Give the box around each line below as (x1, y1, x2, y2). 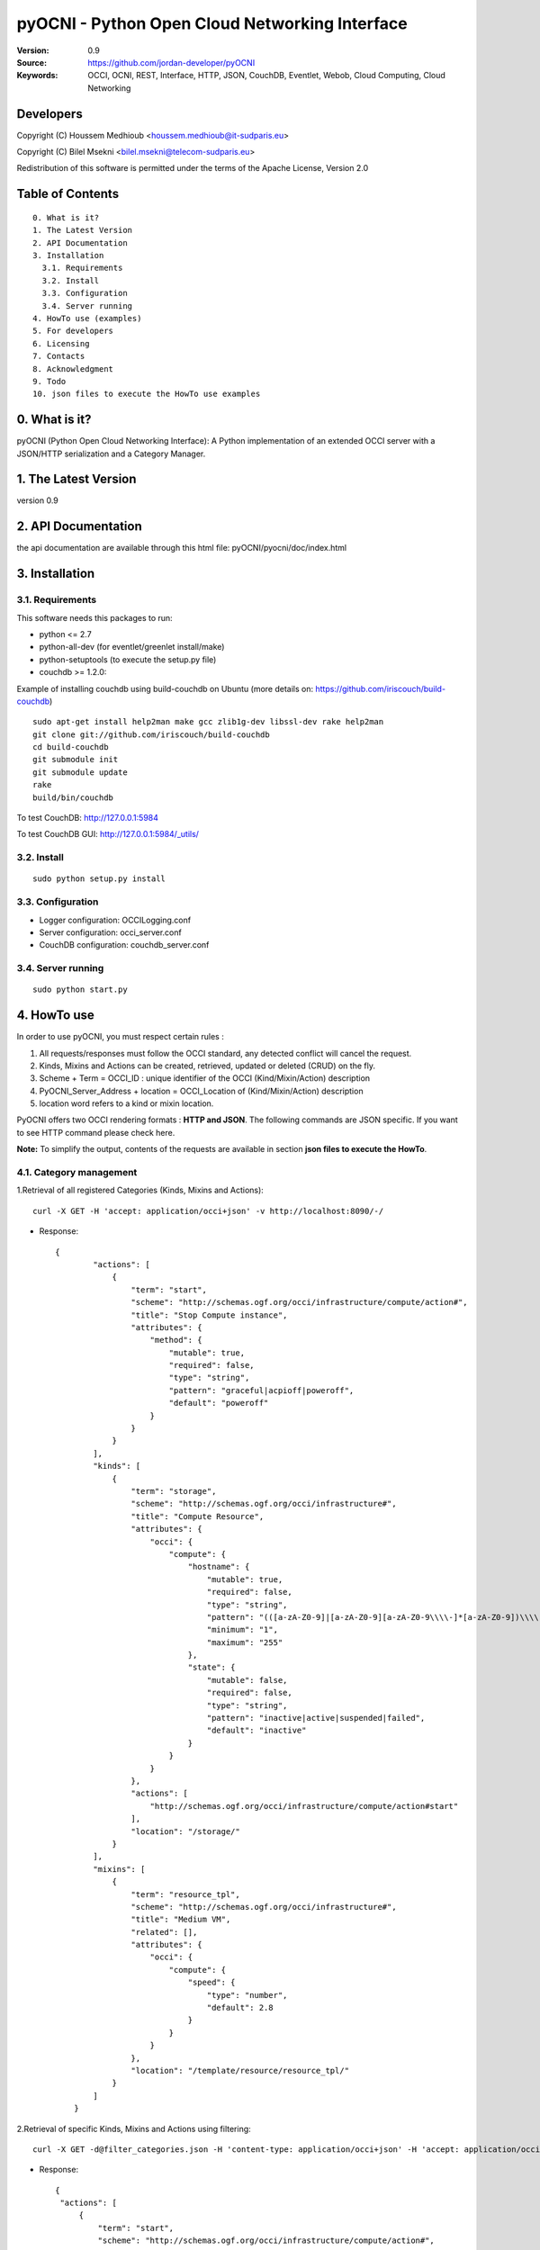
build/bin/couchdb (32, 792, 114, 803)
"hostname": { (187, 1561, 250, 1572)
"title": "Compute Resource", (130, 1511, 265, 1521)
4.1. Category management (16, 1166, 138, 1179)
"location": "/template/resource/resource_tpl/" (130, 2065, 350, 2075)
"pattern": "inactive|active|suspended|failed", (206, 1713, 426, 1723)
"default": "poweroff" (168, 1398, 269, 1408)
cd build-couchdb (32, 742, 109, 752)
